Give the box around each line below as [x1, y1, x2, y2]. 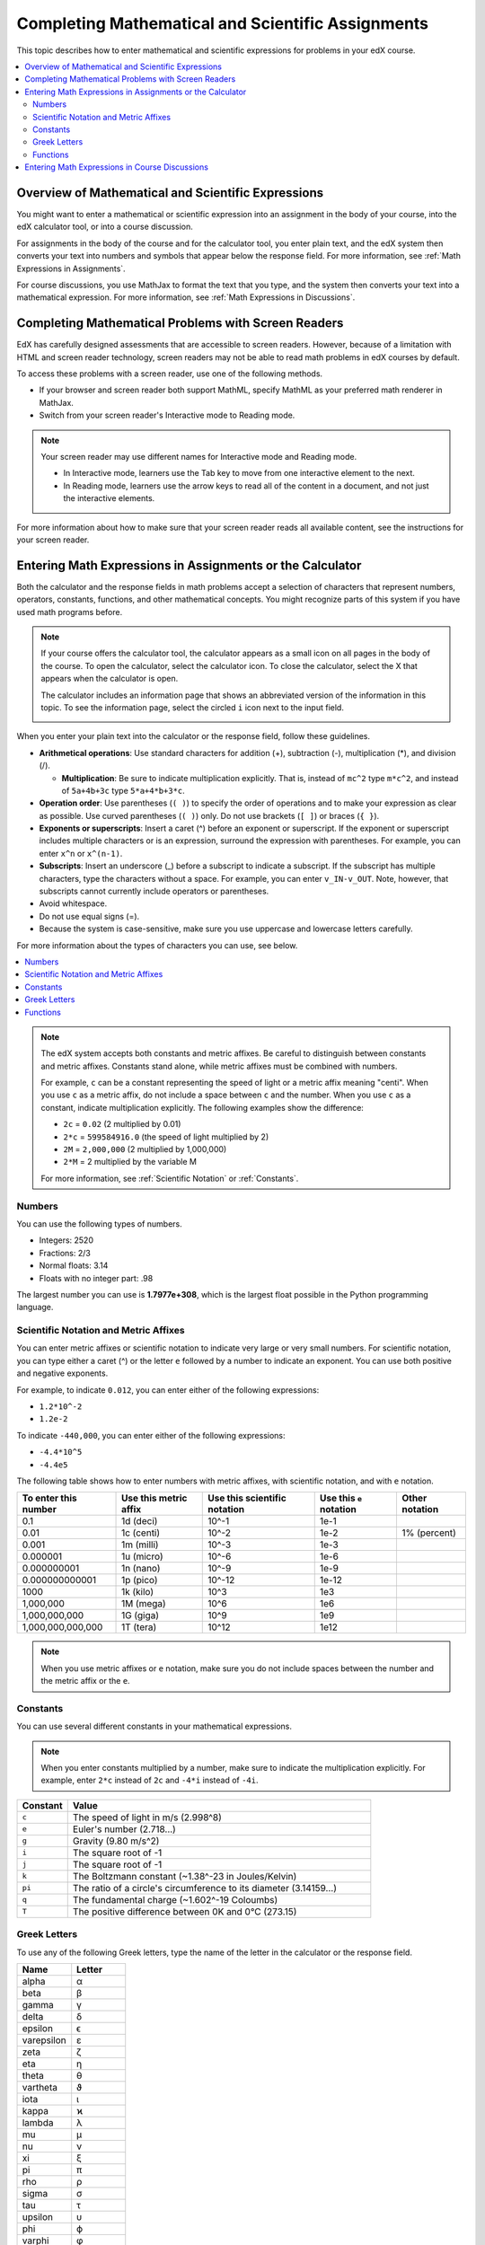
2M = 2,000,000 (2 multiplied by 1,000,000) [63, 1144, 227, 1155]
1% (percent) [401, 1527, 457, 1539]
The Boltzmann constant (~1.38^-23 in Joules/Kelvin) [72, 1870, 297, 1882]
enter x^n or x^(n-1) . [39, 848, 123, 858]
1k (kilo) [121, 1586, 154, 1598]
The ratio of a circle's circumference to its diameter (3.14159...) [72, 1881, 337, 1894]
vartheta [22, 2081, 58, 2093]
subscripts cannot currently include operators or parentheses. [39, 885, 269, 897]
